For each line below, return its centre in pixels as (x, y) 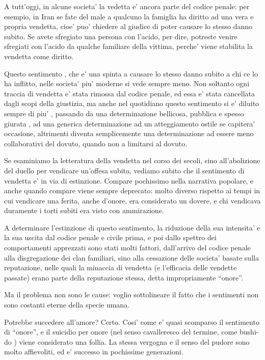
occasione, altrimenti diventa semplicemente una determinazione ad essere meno (129, 133)
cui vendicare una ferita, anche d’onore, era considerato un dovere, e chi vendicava (132, 200)
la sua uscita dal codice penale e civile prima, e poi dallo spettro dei (110, 237)
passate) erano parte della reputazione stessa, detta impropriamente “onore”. (124, 277)
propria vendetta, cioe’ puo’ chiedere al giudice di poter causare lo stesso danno (128, 26)
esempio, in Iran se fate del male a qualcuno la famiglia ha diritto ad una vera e (129, 16)
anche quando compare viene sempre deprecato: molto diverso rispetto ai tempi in (132, 190)
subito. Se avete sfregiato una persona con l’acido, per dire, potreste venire (121, 36)
